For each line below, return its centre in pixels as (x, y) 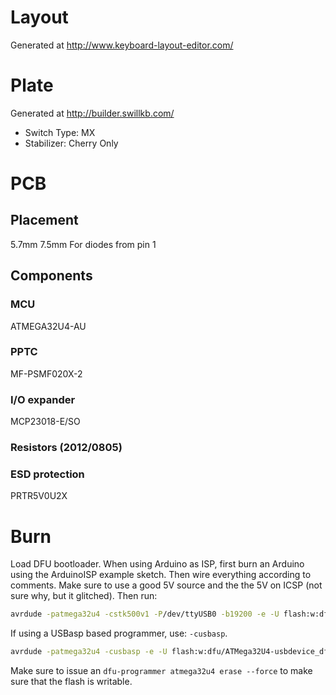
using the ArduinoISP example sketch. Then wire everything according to (161, 575)
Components (51, 276)
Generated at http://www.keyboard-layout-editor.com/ (122, 45)
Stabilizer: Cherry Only (71, 143)
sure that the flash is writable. (71, 682)
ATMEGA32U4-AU (48, 326)
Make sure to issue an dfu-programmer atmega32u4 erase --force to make (161, 671)
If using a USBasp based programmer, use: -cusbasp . (119, 633)
